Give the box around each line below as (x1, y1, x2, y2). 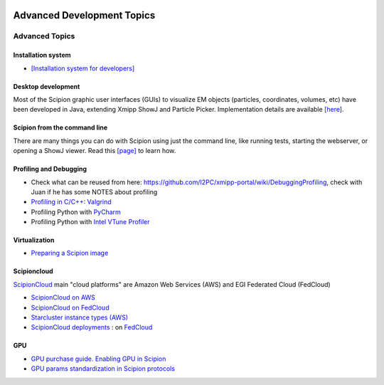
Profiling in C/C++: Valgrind (31, 198, 112, 206)
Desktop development (13, 82, 80, 90)
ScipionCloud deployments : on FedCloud (31, 323, 153, 332)
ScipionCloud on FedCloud (31, 303, 110, 312)
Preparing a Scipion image (31, 249, 109, 258)
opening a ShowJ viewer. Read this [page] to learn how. (13, 147, 176, 155)
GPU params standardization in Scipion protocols (31, 364, 176, 373)
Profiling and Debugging (13, 164, 87, 174)
